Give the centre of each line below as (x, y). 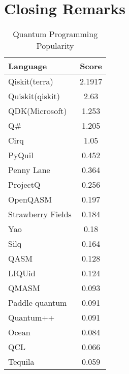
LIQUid (22, 273)
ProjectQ (24, 185)
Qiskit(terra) (31, 81)
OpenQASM (30, 199)
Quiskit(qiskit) (34, 96)
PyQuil (21, 155)
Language (28, 66)
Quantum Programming (55, 34)
